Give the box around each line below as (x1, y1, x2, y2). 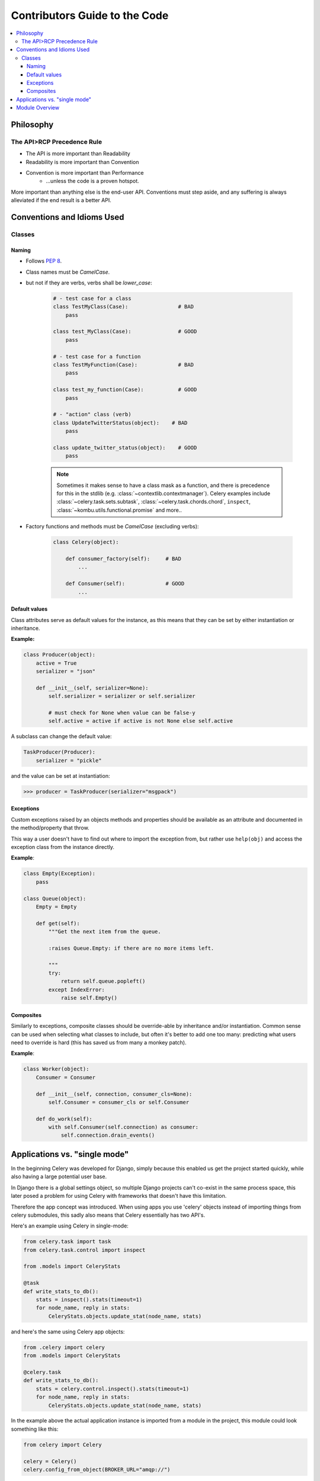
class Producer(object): (23, 652, 96, 658)
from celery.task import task (23, 1238, 111, 1245)
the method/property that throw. (11, 824, 89, 832)
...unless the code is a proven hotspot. (46, 178, 139, 185)
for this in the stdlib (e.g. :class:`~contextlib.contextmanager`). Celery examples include (56, 490, 271, 497)
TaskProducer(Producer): (23, 749, 96, 755)
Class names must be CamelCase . (25, 268, 110, 275)
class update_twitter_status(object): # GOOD (53, 444, 197, 451)
